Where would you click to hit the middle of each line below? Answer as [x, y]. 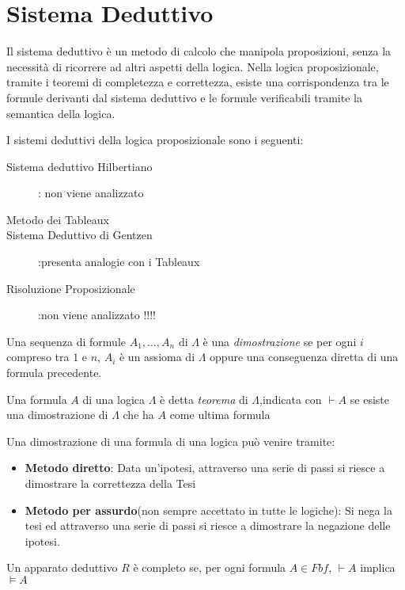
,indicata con [291, 399]
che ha [138, 415]
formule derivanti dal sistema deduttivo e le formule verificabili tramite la [184, 97]
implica [378, 567]
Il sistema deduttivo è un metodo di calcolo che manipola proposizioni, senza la [199, 51]
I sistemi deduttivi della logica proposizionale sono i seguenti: [155, 140]
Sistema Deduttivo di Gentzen [79, 235]
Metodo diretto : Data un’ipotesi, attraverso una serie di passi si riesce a [205, 468]
